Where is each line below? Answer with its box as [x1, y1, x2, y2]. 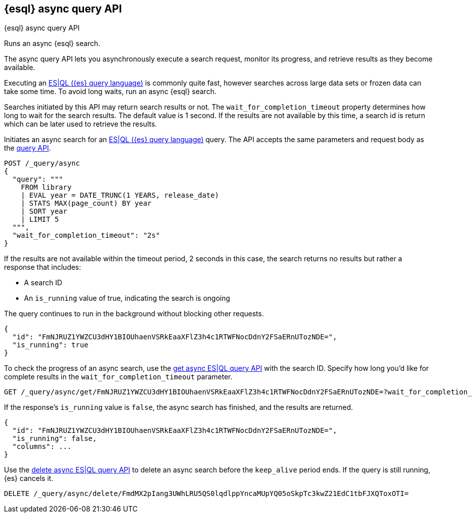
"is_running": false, [12, 434, 97, 443]
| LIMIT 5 [20, 215, 59, 224]
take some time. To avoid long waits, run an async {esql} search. [4, 87, 216, 96]
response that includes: [4, 263, 81, 272]
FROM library [20, 183, 71, 192]
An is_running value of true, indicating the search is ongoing [24, 294, 230, 303]
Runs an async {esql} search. [4, 39, 100, 48]
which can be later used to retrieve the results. [4, 120, 157, 129]
